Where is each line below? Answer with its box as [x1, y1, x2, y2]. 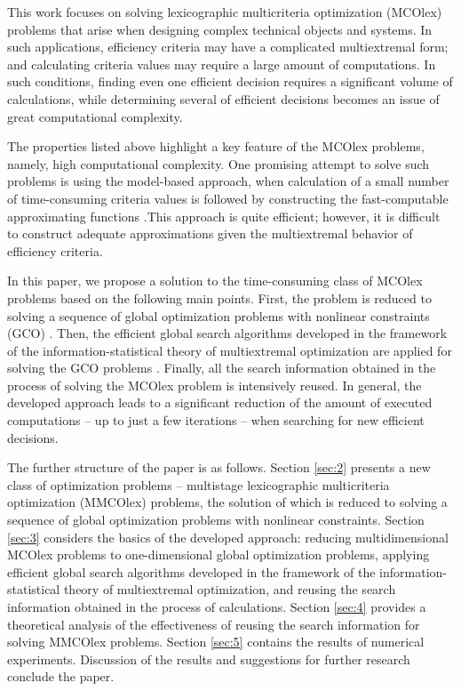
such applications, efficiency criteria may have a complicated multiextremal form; [7, 37, 449, 56]
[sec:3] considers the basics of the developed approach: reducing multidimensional [7, 527, 449, 546]
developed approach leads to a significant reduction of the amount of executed [7, 393, 433, 412]
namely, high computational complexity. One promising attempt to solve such [7, 154, 430, 173]
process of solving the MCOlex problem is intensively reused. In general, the [7, 375, 422, 394]
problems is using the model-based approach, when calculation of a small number [7, 172, 449, 190]
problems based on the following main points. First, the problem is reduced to [7, 288, 432, 307]
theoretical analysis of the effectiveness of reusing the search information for [7, 615, 420, 633]
